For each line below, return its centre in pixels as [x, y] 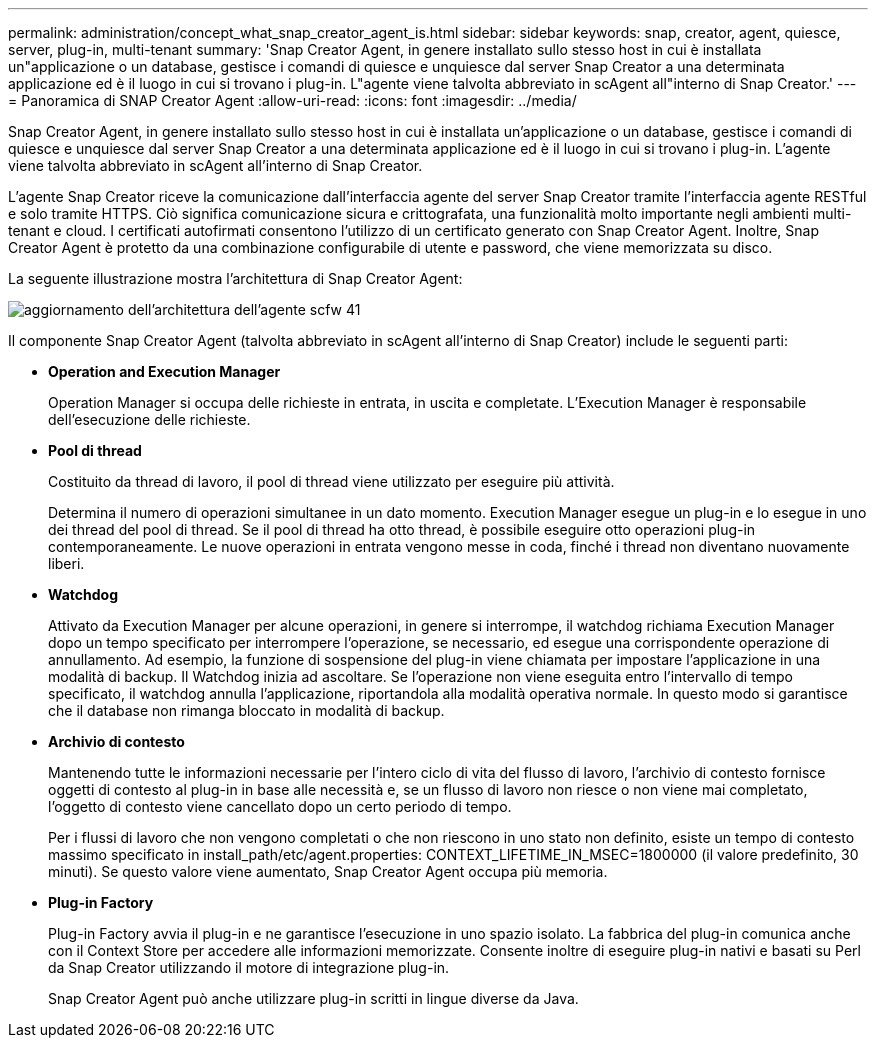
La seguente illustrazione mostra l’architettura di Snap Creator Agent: [235, 278]
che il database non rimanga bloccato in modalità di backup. [246, 710]
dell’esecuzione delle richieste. [149, 419]
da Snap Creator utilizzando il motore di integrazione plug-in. [249, 967]
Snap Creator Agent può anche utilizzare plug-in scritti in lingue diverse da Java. [313, 998]
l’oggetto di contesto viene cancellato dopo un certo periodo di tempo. [280, 806]
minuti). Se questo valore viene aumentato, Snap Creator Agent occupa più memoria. [328, 871]
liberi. [66, 563]
